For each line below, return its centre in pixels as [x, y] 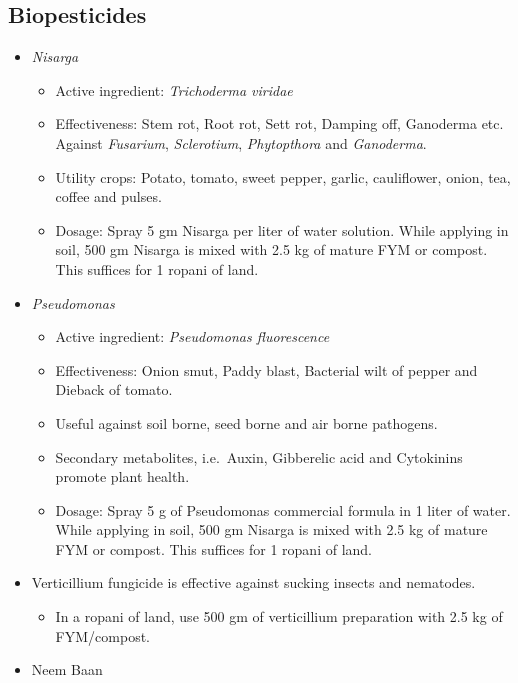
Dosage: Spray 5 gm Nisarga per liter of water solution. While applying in [282, 229]
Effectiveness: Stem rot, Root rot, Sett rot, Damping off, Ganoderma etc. [279, 123]
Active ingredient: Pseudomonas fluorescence [192, 336]
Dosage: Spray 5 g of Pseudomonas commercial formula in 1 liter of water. [283, 509]
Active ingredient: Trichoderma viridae [174, 89]
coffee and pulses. [108, 196]
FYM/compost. [102, 635]
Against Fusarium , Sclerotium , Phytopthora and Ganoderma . [241, 142]
